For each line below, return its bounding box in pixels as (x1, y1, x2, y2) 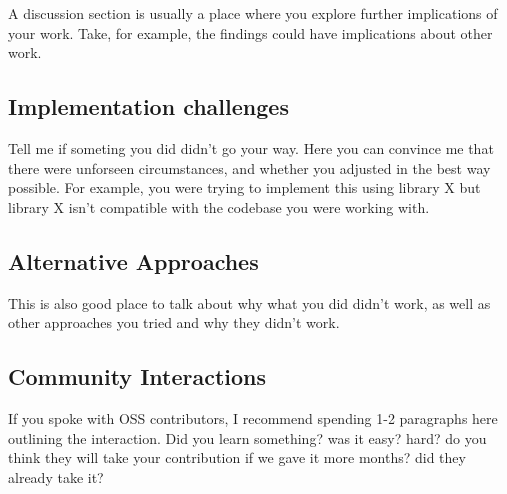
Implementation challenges (8, 91, 289, 122)
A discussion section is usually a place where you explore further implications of (8, 3, 498, 23)
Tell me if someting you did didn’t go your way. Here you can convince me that (8, 137, 494, 158)
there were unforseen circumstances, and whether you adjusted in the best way (8, 157, 491, 178)
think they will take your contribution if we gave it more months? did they (8, 447, 466, 468)
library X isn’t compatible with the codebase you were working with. (8, 196, 430, 217)
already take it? (8, 466, 104, 487)
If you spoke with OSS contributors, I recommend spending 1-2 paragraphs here (8, 407, 498, 428)
